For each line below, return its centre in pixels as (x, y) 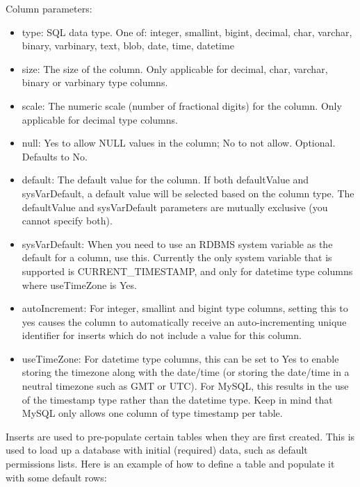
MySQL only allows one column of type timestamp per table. (152, 413)
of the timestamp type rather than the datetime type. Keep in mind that (177, 399)
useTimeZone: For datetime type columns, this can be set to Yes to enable (180, 358)
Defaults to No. (55, 156)
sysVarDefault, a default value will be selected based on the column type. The (188, 193)
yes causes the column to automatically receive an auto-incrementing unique (184, 321)
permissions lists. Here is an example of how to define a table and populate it (170, 464)
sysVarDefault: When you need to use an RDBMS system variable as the (177, 243)
